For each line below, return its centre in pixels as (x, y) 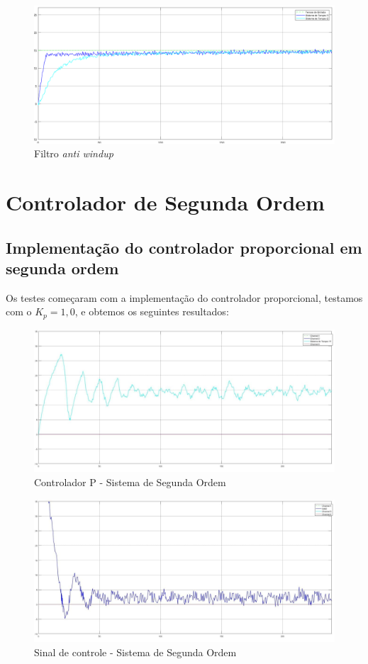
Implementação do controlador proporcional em (184, 247)
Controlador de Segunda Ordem (165, 202)
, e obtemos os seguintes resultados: (152, 311)
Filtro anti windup (74, 153)
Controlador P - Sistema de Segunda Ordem (130, 482)
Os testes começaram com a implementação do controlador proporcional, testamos (184, 297)
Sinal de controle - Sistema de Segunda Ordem (135, 652)
